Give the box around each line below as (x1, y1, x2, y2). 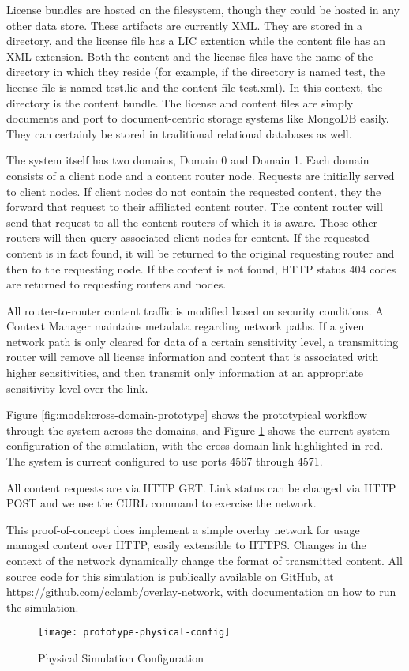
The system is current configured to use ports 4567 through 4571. (6, 453, 323, 469)
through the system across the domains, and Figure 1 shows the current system (6, 421, 390, 438)
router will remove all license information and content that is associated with (6, 349, 379, 365)
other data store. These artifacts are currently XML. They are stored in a (6, 17, 363, 33)
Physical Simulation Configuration (38, 650, 204, 666)
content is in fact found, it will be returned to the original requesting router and (6, 244, 395, 261)
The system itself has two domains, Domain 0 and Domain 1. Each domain (6, 152, 370, 168)
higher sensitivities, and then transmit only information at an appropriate (6, 364, 364, 381)
